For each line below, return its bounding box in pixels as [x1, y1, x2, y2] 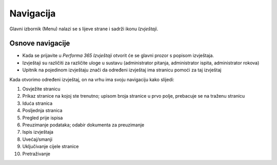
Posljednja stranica [22, 107, 63, 114]
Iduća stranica [22, 100, 53, 106]
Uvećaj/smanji [22, 136, 53, 142]
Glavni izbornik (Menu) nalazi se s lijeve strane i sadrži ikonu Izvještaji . [9, 26, 159, 32]
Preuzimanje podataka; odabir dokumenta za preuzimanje [22, 121, 145, 128]
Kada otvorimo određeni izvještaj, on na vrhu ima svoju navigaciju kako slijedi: [9, 76, 174, 82]
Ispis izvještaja [22, 129, 54, 135]
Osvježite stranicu [22, 86, 61, 92]
